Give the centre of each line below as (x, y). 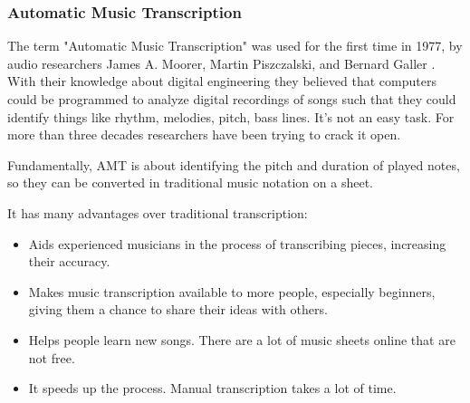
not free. (52, 357)
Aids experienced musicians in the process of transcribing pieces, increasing (237, 243)
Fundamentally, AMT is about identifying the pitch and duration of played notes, (234, 164)
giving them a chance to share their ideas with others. (178, 309)
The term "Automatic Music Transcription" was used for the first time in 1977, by (235, 46)
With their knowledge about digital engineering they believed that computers (222, 81)
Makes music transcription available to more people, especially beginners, (232, 291)
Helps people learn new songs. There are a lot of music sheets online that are (242, 339)
